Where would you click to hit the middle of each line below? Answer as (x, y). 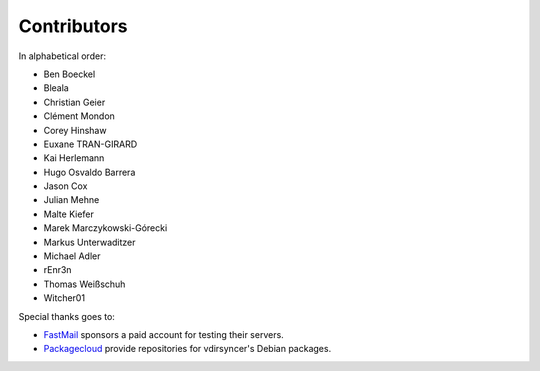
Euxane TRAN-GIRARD (90, 144)
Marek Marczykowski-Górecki (105, 228)
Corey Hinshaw (75, 130)
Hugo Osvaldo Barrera (89, 172)
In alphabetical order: (62, 56)
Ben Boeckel (69, 74)
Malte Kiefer (69, 214)
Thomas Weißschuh (84, 284)
